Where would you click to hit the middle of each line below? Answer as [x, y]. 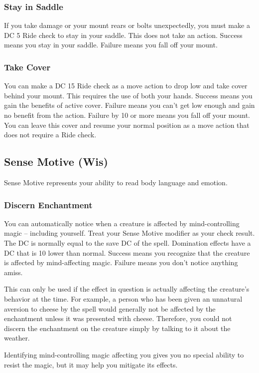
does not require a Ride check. [50, 135]
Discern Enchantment [48, 204]
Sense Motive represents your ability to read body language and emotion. [116, 182]
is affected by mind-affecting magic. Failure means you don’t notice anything [121, 262]
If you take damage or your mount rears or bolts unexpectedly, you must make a [127, 25]
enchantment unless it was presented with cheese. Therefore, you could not [118, 318]
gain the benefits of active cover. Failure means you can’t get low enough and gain [129, 105]
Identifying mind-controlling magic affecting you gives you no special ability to [124, 354]
